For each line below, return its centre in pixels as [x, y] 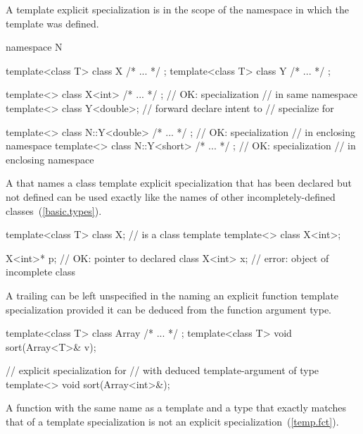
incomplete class [40, 272]
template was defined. [52, 23]
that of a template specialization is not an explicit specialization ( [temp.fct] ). [172, 422]
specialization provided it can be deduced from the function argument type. [169, 309]
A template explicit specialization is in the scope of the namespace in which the [177, 9]
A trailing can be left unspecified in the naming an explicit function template [172, 295]
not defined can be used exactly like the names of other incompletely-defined [171, 196]
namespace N [34, 47]
